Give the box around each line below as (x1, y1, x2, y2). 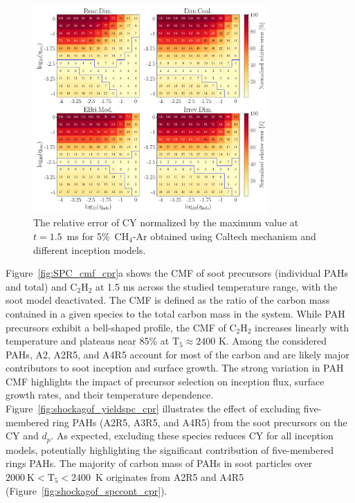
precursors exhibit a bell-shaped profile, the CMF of (6, 320, 226, 334)
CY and (6, 428, 39, 443)
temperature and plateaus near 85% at (6, 333, 170, 348)
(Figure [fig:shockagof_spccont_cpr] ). (6, 483, 167, 497)
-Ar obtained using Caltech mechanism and (132, 228, 316, 243)
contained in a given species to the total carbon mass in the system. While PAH (6, 306, 345, 320)
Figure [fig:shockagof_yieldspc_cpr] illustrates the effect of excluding (6, 401, 301, 416)
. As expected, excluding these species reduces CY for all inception (51, 428, 334, 443)
